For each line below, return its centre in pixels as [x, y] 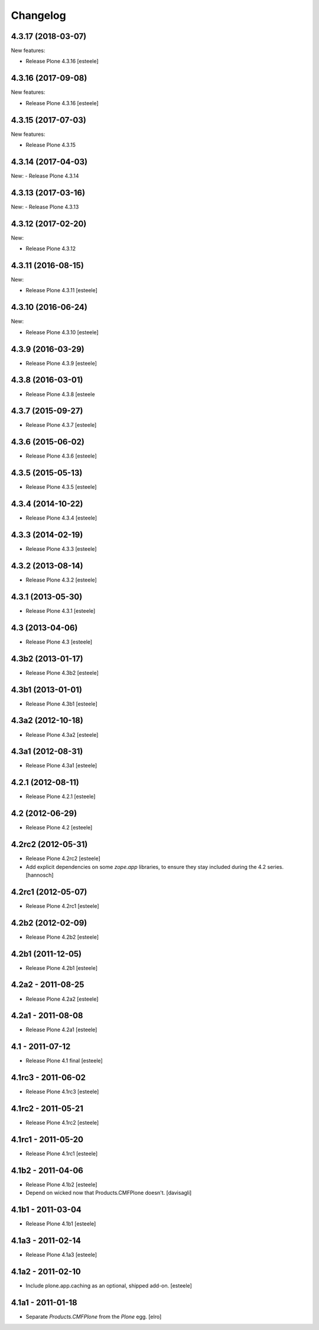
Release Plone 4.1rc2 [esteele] [62, 1123]
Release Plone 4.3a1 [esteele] [61, 766]
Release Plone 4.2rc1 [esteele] [63, 906]
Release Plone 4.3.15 [51, 145]
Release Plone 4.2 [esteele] [59, 828]
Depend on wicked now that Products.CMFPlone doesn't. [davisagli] [109, 1193]
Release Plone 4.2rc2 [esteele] [63, 858]
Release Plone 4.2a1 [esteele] [61, 1030]
